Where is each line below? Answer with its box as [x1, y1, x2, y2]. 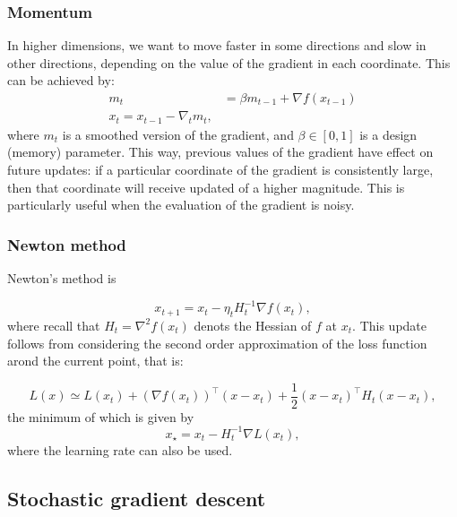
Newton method [7, 233, 126, 255]
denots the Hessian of [194, 315, 312, 334]
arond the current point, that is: [7, 351, 184, 370]
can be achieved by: [7, 71, 115, 90]
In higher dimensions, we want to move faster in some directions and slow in [7, 36, 427, 55]
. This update [352, 315, 427, 334]
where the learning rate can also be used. [7, 440, 233, 459]
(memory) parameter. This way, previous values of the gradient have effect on [7, 142, 434, 161]
